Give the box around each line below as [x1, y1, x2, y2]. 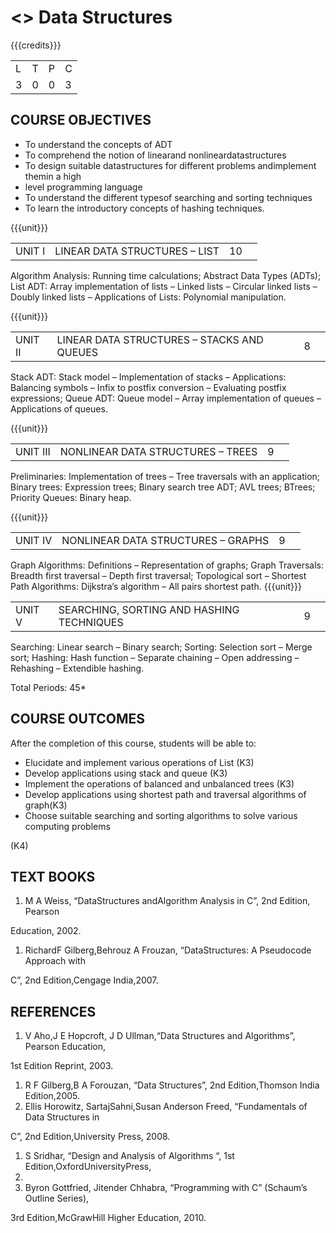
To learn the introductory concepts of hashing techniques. [24, 202, 265, 214]
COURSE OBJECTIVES [10, 112, 152, 129]
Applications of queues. [10, 402, 108, 415]
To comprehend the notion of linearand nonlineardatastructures [24, 149, 287, 161]
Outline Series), [24, 1192, 90, 1205]
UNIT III [15, 444, 51, 458]
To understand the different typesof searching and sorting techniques [24, 191, 313, 203]
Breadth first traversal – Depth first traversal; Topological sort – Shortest [10, 569, 307, 581]
